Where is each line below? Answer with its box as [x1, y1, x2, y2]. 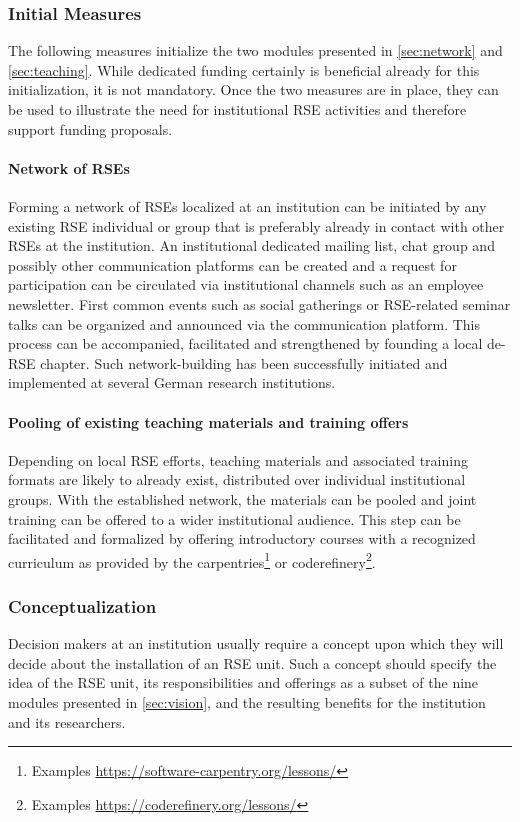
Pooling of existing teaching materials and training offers [8, 411, 409, 432]
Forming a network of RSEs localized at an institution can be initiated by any [8, 195, 487, 216]
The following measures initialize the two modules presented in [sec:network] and [8, 40, 503, 61]
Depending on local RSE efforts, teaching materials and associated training [8, 449, 468, 470]
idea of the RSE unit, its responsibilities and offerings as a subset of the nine [8, 672, 479, 693]
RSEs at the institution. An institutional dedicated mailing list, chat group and [8, 235, 495, 256]
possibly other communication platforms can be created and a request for [8, 254, 457, 275]
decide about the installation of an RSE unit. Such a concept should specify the [8, 652, 497, 673]
